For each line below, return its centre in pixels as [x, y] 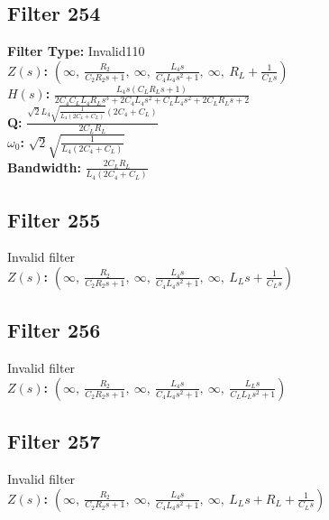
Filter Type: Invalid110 [76, 51]
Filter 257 [54, 441]
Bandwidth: [44, 167]
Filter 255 [54, 219]
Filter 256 [54, 330]
